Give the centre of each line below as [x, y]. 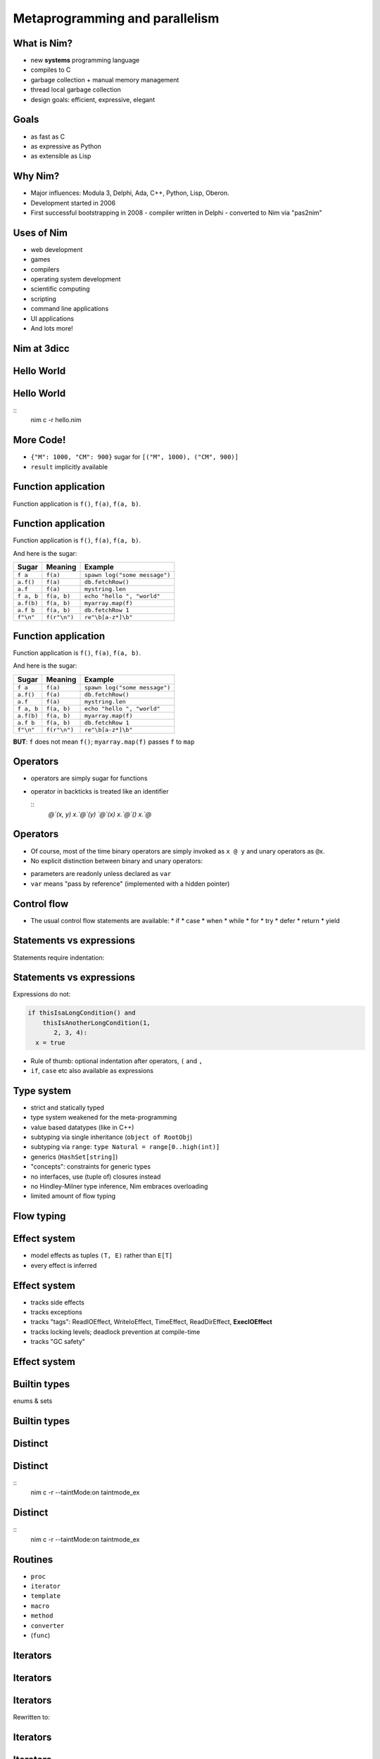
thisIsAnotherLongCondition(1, [96, 1023]
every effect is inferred [64, 1265]
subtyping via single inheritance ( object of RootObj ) [112, 1137]
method [42, 1616]
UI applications [52, 318]
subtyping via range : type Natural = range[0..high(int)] [125, 1147]
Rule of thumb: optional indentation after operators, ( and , [117, 1061]
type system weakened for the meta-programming [104, 1117]
